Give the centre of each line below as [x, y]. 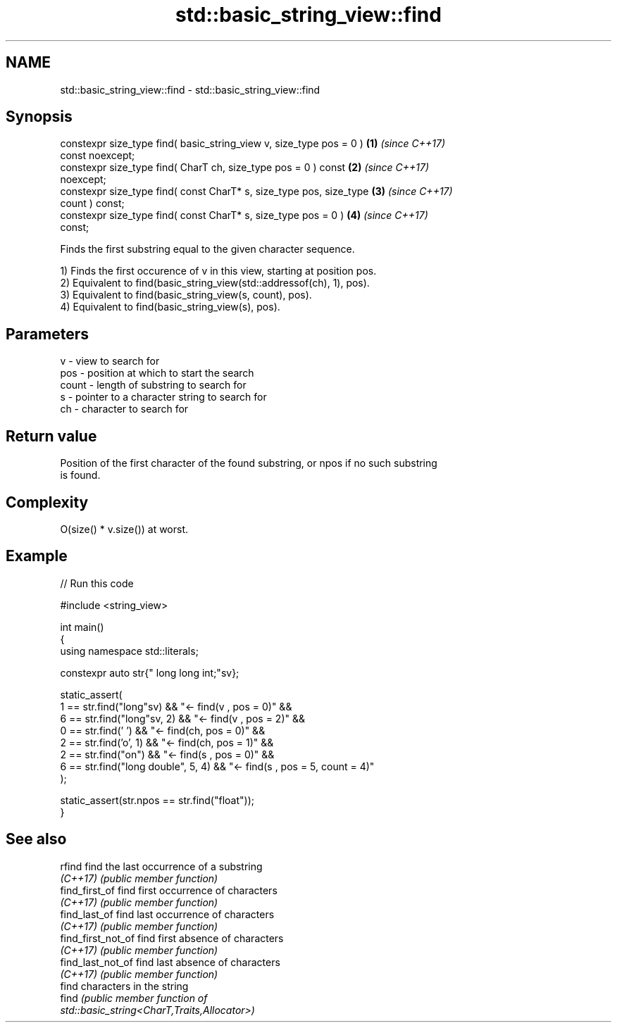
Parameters [47, 334]
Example [37, 556]
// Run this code [97, 583]
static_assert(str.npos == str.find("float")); [157, 800]
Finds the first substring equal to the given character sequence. [207, 249]
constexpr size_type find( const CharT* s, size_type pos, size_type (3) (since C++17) [256, 192]
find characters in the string [124, 986]
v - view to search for [110, 361]
